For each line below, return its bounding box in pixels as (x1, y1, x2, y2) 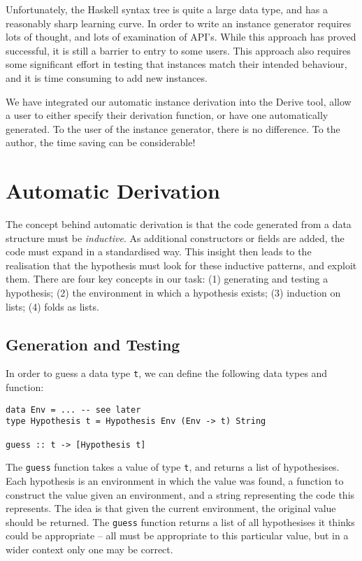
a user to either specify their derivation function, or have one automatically (6, 108, 328, 122)
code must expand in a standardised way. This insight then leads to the (6, 244, 312, 259)
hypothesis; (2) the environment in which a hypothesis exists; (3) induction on (6, 285, 341, 300)
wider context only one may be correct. (6, 541, 173, 556)
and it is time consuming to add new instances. (6, 70, 208, 85)
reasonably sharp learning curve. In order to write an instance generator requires (6, 15, 352, 30)
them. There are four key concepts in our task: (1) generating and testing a (6, 271, 328, 286)
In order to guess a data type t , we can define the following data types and (6, 366, 328, 381)
